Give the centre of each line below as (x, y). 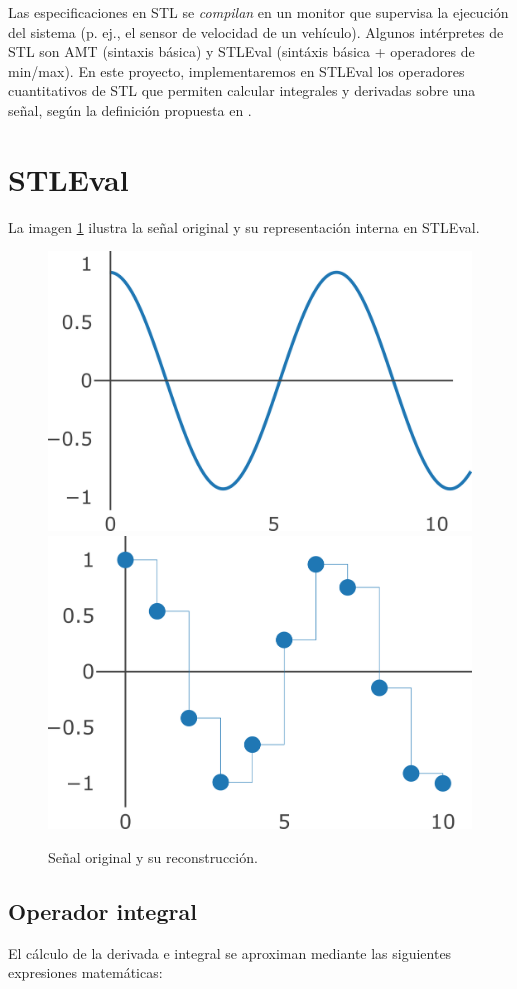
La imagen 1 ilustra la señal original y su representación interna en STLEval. (244, 226)
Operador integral (102, 910)
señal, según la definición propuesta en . (130, 109)
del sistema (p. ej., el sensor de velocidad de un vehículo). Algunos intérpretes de (256, 31)
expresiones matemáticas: (85, 972)
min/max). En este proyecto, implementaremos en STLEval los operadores (236, 70)
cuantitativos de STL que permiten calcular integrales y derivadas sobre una (242, 90)
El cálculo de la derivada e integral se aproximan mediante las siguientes (230, 952)
